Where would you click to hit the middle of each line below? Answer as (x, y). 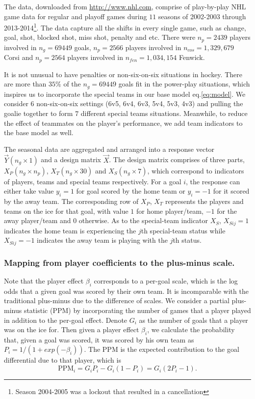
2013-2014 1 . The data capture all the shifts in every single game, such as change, (125, 27)
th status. (187, 240)
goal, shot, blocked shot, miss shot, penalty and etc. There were (100, 37)
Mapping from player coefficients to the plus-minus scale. (119, 262)
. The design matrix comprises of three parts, (177, 159)
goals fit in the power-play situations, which (184, 84)
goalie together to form (38, 113)
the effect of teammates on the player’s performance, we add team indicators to (123, 123)
